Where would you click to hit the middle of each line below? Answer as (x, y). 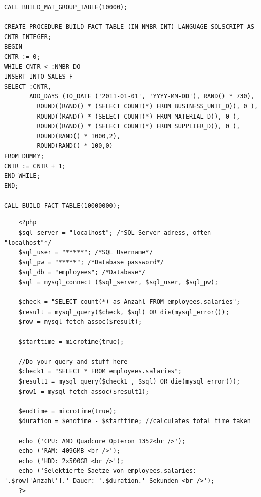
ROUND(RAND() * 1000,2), (79, 136)
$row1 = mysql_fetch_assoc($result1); (84, 391)
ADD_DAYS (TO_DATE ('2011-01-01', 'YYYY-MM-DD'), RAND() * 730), (142, 97)
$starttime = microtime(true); (71, 342)
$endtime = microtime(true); (67, 411)
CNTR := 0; (22, 56)
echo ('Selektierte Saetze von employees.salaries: (107, 471)
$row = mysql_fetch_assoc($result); (80, 322)
